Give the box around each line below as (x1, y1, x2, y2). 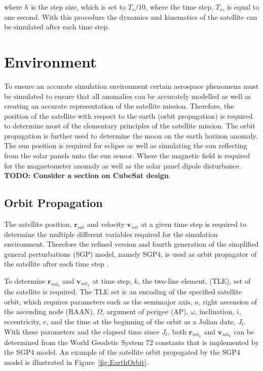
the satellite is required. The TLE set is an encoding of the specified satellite (4, 286, 242, 297)
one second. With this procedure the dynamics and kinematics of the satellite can (4, 11, 257, 22)
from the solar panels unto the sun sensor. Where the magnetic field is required (4, 150, 250, 161)
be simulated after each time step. (4, 21, 109, 32)
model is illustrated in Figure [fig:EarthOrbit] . (4, 356, 148, 367)
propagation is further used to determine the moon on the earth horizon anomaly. (4, 130, 258, 141)
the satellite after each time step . (4, 258, 109, 269)
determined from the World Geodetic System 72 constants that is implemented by (4, 336, 259, 347)
